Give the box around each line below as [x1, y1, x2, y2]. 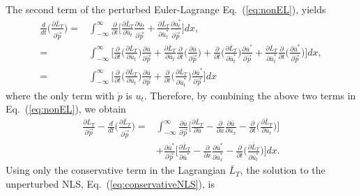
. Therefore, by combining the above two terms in [144, 88, 356, 102]
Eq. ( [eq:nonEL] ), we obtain [6, 101, 126, 116]
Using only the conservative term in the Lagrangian [6, 163, 226, 177]
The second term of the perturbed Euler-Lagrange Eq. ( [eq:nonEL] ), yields [6, 2, 326, 16]
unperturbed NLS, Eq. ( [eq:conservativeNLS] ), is [6, 176, 215, 190]
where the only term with [6, 88, 115, 102]
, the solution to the [240, 163, 325, 177]
